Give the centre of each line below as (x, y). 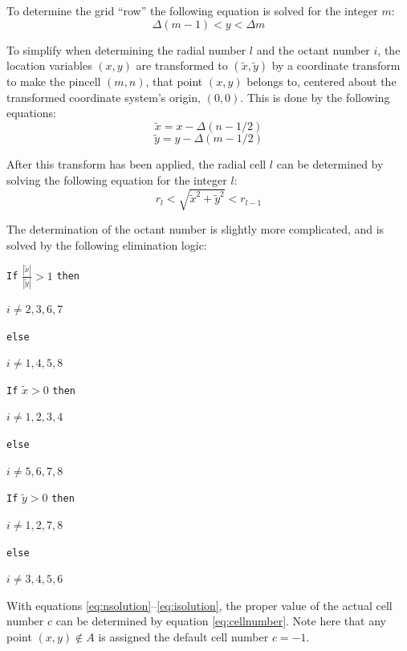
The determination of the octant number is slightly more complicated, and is (195, 229)
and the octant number (313, 49)
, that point (174, 81)
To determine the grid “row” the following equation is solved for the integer (192, 10)
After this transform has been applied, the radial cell (136, 164)
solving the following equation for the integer (117, 180)
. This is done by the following (315, 97)
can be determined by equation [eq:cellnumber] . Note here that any (221, 621)
